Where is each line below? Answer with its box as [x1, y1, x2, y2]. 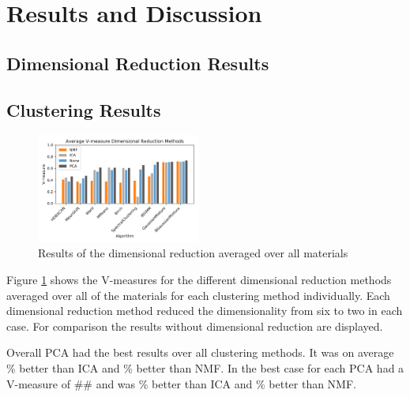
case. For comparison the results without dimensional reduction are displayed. [6, 317, 383, 334]
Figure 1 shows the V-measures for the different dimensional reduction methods [6, 272, 392, 288]
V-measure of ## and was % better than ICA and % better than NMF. [6, 375, 356, 391]
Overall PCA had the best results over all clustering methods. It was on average [6, 344, 394, 361]
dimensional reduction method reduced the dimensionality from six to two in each [6, 302, 403, 319]
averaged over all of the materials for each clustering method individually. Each [6, 287, 390, 303]
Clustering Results [6, 97, 161, 122]
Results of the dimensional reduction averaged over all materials [38, 245, 348, 261]
